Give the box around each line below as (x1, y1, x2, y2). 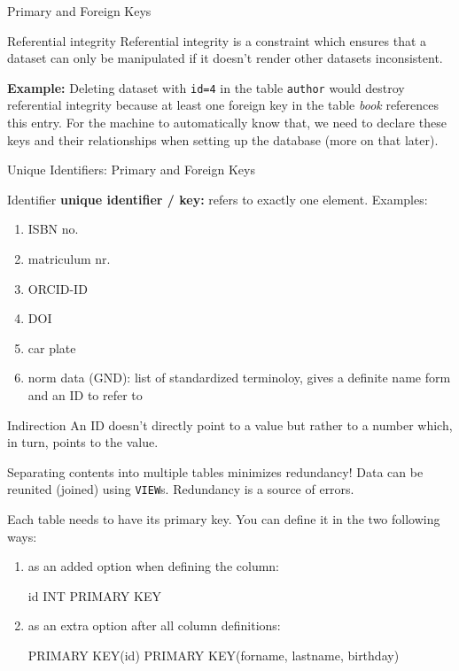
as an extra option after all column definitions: (27, 616, 281, 635)
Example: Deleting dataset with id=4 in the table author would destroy (7, 78, 405, 96)
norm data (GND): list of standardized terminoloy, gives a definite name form (27, 368, 451, 387)
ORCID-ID (27, 279, 88, 297)
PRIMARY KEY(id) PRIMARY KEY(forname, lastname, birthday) (27, 645, 400, 664)
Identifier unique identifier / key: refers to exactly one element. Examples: (7, 189, 428, 208)
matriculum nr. (27, 250, 111, 267)
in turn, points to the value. (7, 433, 159, 451)
